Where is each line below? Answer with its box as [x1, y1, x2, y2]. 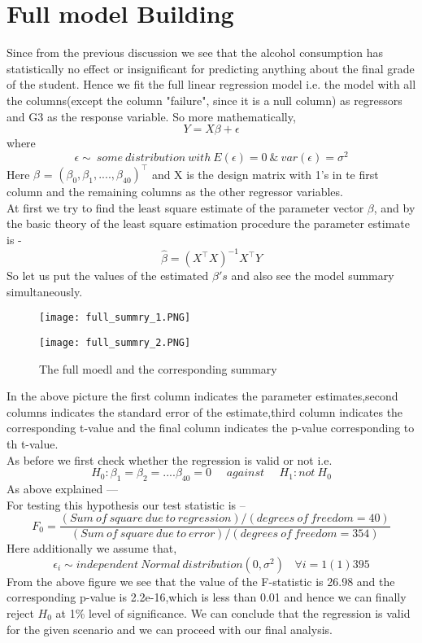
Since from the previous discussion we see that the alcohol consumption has [7, 44, 383, 61]
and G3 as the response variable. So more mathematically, [7, 107, 296, 125]
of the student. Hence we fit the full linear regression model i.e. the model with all [7, 76, 416, 93]
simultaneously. [7, 282, 83, 300]
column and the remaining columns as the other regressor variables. [7, 183, 343, 200]
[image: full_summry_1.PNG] [39, 312, 191, 324]
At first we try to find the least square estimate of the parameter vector [7, 199, 364, 216]
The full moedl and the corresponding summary [39, 360, 277, 377]
